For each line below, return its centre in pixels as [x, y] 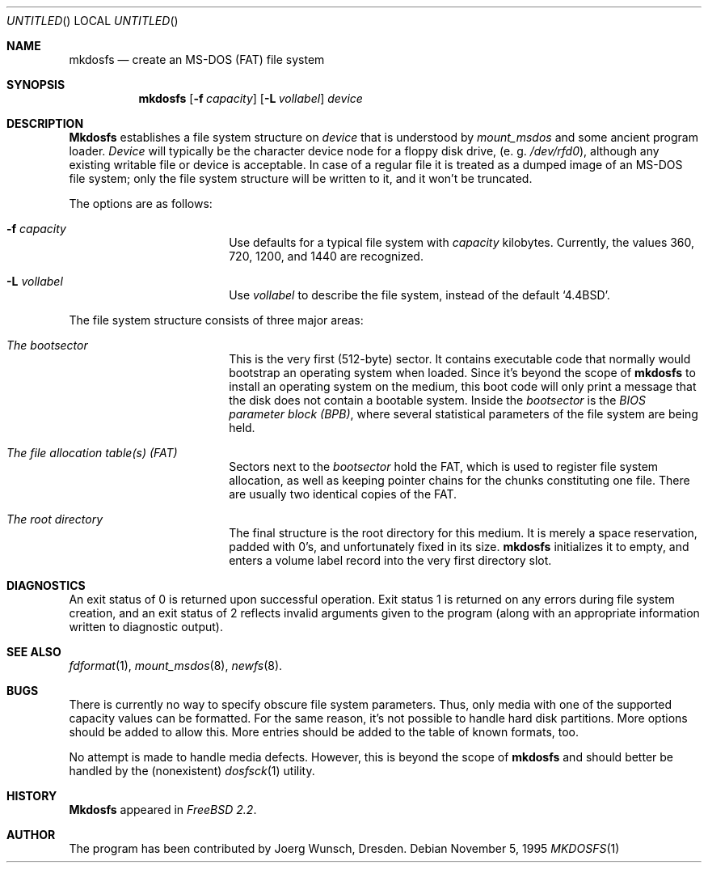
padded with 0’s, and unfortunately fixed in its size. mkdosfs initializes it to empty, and [459, 547]
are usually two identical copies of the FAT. [343, 494]
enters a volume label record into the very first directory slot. [390, 560]
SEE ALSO [34, 652]
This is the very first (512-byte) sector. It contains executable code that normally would [460, 359]
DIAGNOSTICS [46, 585]
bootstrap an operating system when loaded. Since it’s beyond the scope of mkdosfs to [462, 373]
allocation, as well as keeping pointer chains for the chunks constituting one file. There [459, 480]
